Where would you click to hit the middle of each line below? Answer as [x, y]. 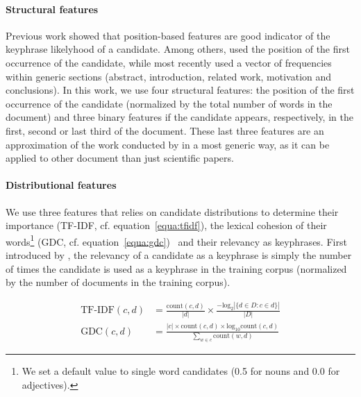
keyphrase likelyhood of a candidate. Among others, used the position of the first [178, 49]
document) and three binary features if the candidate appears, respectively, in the [179, 117]
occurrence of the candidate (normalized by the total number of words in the [169, 103]
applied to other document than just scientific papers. [120, 158]
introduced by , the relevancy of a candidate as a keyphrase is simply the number [179, 254]
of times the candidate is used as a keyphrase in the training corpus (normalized [176, 268]
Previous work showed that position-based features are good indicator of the [168, 35]
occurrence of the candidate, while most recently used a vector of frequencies [169, 62]
